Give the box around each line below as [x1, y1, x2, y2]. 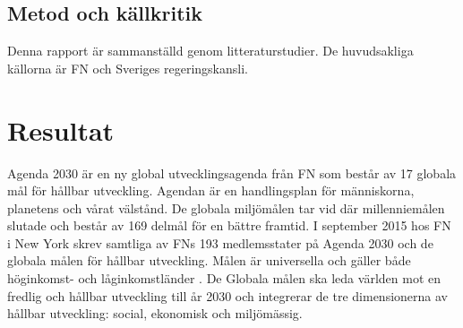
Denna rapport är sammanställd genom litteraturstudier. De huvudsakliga [7, 41, 414, 60]
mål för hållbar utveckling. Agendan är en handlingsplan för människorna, [7, 181, 415, 200]
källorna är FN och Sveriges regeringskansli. [7, 58, 248, 77]
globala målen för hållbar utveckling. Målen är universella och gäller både [7, 251, 411, 270]
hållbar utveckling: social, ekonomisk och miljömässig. [7, 304, 303, 323]
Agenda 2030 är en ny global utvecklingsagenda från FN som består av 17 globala [7, 163, 457, 182]
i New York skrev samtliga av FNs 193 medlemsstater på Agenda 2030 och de [7, 233, 433, 252]
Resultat [7, 111, 115, 148]
